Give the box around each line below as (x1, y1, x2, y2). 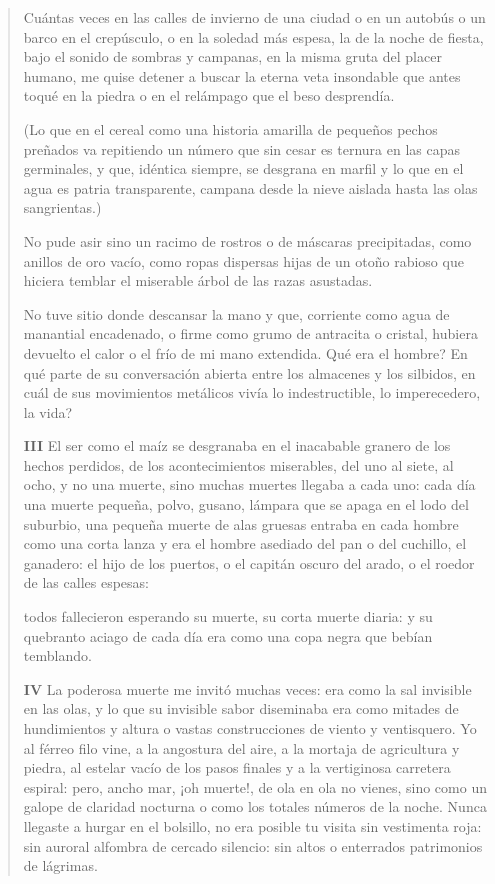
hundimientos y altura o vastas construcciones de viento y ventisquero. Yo (23, 718, 477, 738)
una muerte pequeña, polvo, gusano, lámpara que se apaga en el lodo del (23, 494, 469, 515)
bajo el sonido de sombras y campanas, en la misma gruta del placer (23, 46, 442, 67)
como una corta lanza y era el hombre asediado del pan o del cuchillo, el (23, 533, 467, 554)
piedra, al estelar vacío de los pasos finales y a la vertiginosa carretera (23, 757, 451, 778)
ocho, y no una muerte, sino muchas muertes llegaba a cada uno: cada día (23, 474, 476, 495)
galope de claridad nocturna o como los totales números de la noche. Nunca (23, 796, 487, 817)
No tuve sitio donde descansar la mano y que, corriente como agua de (23, 303, 450, 324)
